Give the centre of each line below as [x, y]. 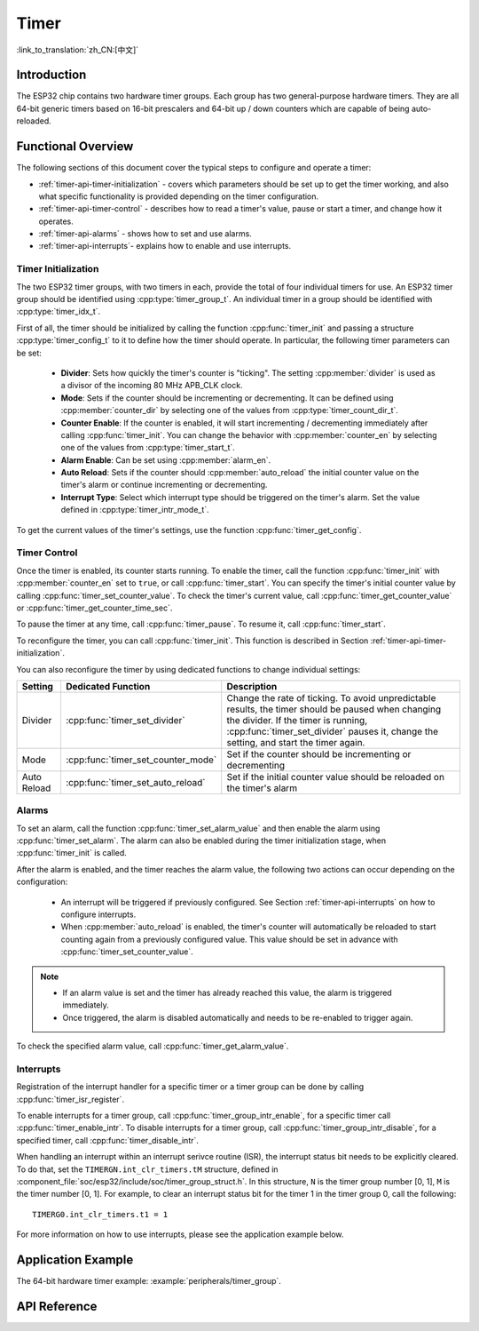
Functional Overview [75, 147]
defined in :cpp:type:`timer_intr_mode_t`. [135, 510]
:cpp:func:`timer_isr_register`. [70, 1099]
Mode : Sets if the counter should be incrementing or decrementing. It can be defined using [227, 398]
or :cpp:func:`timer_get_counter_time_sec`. [94, 608]
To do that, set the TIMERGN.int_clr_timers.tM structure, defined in [147, 1169]
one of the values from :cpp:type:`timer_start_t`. [148, 448]
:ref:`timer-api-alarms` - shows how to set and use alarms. [145, 234]
